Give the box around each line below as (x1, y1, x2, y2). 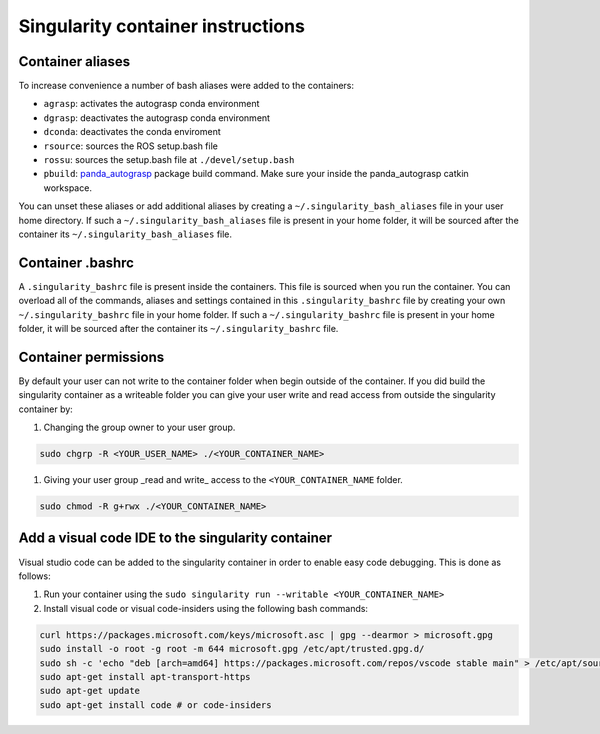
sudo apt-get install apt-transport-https (39, 671, 251, 682)
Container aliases (18, 53, 131, 70)
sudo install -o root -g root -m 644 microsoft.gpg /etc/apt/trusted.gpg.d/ (39, 643, 425, 655)
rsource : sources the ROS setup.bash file (43, 140, 219, 152)
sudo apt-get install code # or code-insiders (39, 699, 272, 710)
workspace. (43, 181, 92, 194)
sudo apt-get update (39, 685, 140, 697)
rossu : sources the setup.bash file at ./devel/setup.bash (43, 154, 295, 166)
